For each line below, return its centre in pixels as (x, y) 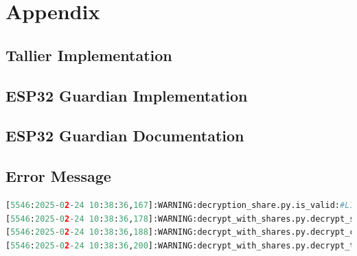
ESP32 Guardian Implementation (127, 95)
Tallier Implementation (89, 55)
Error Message (58, 176)
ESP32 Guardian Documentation (125, 136)
